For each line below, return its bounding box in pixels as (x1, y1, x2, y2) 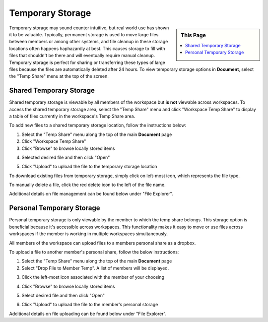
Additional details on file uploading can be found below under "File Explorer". (9, 311, 167, 317)
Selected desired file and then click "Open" (21, 154, 110, 160)
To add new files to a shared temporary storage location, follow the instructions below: (9, 122, 187, 129)
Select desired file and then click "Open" (21, 292, 105, 298)
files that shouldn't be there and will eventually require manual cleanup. (9, 53, 155, 59)
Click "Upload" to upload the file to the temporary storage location (21, 164, 157, 170)
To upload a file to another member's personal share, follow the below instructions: (9, 249, 179, 255)
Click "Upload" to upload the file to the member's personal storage (21, 302, 158, 308)
